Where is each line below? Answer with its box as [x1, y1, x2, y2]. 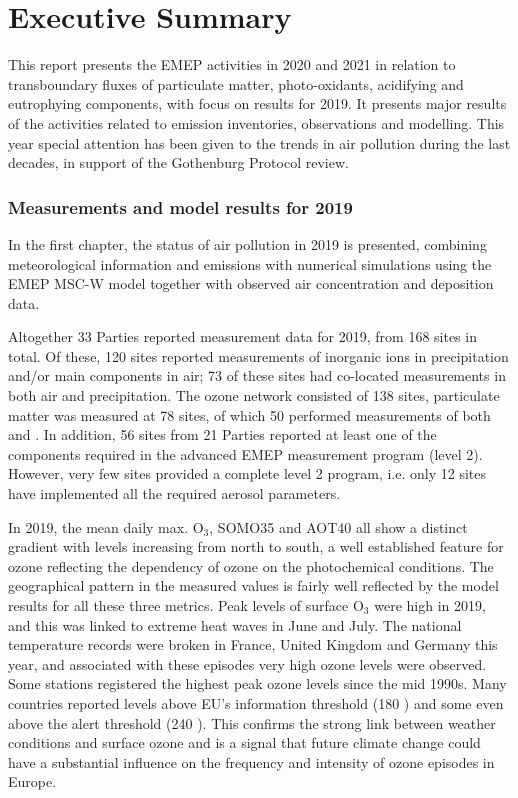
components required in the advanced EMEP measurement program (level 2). [8, 443, 483, 464]
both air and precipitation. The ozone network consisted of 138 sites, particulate [8, 385, 500, 406]
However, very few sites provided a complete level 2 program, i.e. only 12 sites [8, 463, 486, 484]
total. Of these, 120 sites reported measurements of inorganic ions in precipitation [8, 345, 509, 366]
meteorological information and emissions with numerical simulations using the [8, 253, 492, 274]
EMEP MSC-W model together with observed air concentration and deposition [8, 273, 494, 294]
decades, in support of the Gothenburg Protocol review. [8, 152, 349, 173]
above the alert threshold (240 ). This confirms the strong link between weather [8, 712, 496, 733]
